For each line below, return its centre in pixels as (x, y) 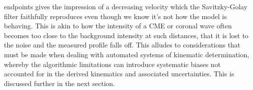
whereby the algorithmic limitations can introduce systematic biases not (112, 64)
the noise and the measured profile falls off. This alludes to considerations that (122, 45)
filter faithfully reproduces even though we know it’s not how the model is (115, 16)
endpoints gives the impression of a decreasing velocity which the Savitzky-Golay (126, 6)
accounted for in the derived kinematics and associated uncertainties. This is (119, 74)
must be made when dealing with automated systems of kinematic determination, (127, 54)
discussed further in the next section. (59, 83)
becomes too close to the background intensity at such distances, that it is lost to (126, 35)
